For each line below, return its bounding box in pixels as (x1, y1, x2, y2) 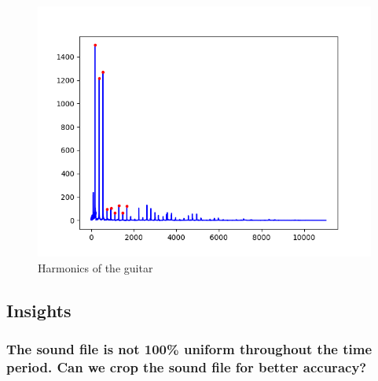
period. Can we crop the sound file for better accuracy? (6, 357, 367, 376)
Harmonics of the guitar (38, 259, 153, 276)
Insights (6, 298, 72, 322)
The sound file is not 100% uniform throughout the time (6, 338, 372, 358)
